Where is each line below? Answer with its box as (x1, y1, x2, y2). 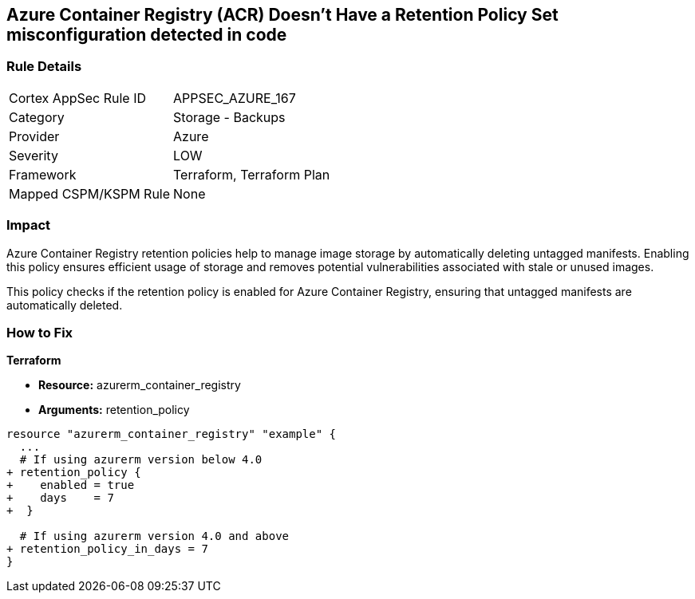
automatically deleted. (6, 298, 123, 312)
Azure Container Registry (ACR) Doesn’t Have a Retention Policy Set (6, 5, 559, 25)
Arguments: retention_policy (38, 403, 190, 417)
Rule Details (6, 58, 82, 75)
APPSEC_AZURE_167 (173, 89, 296, 106)
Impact (6, 217, 51, 234)
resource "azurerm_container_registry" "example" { (6, 428, 337, 441)
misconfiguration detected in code (6, 25, 287, 45)
